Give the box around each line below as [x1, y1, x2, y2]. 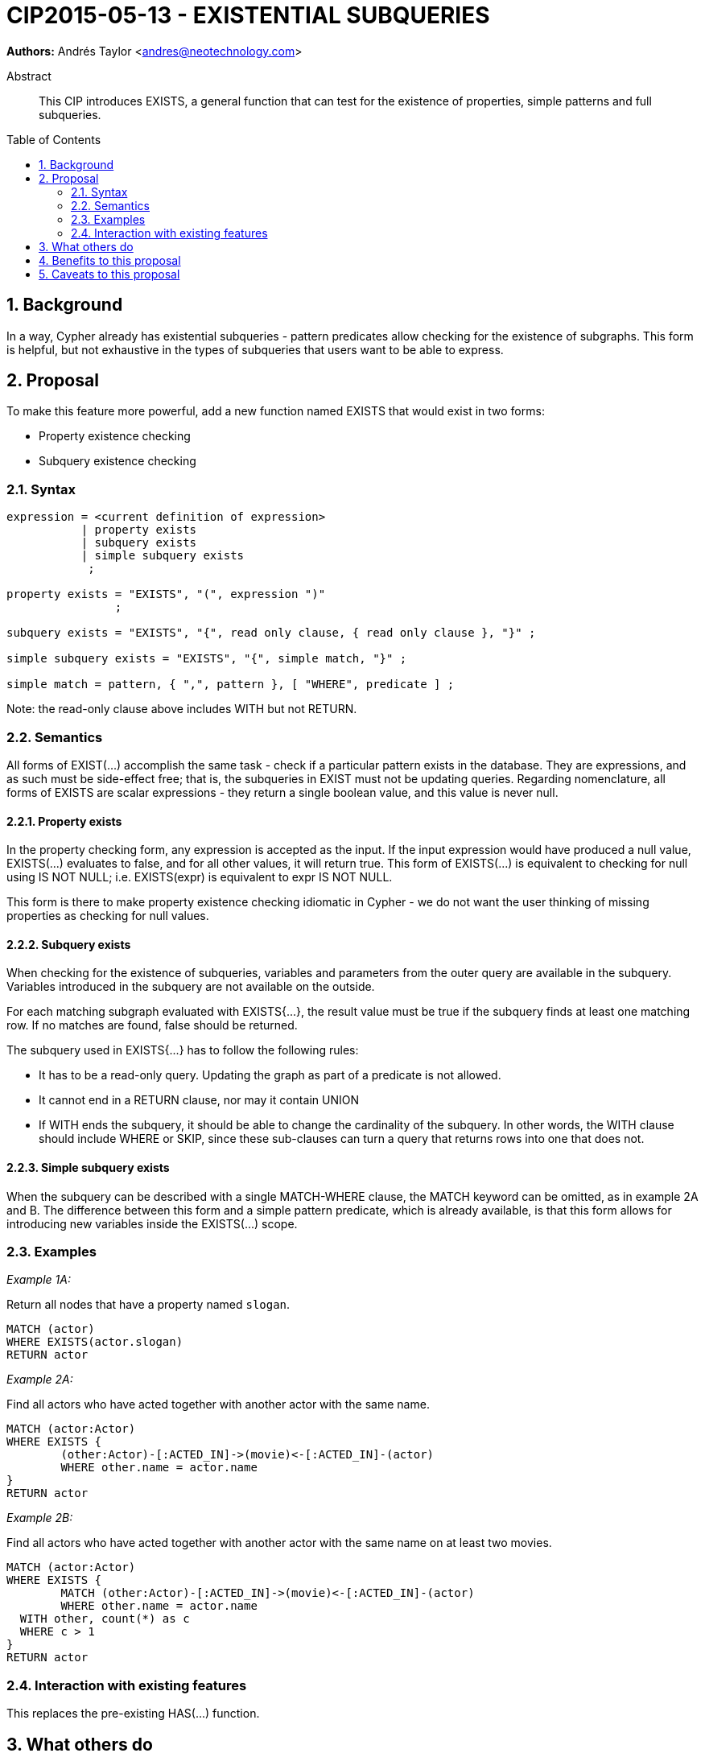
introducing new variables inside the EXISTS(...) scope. [6, 1216, 298, 1231]
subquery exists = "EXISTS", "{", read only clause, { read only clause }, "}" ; [6, 626, 536, 640]
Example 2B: [6, 1511, 73, 1525]
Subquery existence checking [39, 454, 196, 468]
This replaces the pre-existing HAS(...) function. [6, 1706, 260, 1721]
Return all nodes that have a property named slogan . [6, 1297, 291, 1312]
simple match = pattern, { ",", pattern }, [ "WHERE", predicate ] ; [6, 678, 455, 691]
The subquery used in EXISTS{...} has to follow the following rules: [6, 1043, 359, 1058]
